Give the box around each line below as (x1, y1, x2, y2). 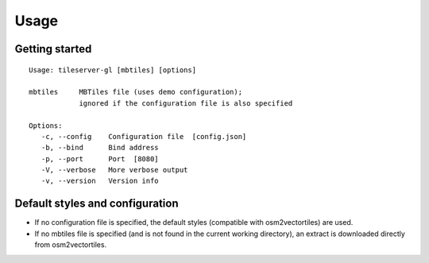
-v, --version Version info (41, 176, 159, 186)
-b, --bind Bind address (41, 143, 159, 153)
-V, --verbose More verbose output (41, 165, 188, 175)
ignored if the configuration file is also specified (79, 99, 293, 107)
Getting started (14, 42, 92, 56)
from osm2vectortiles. (34, 240, 107, 249)
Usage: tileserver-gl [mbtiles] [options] (29, 65, 197, 75)
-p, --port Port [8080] (41, 154, 159, 163)
